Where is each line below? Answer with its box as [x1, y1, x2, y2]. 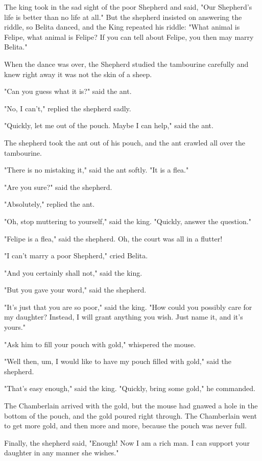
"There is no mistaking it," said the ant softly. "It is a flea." [4, 164, 189, 175]
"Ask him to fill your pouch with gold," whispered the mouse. [4, 338, 196, 349]
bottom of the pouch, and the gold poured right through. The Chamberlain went [4, 410, 257, 421]
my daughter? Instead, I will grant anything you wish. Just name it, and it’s [4, 311, 243, 322]
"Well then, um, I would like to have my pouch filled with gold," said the [4, 356, 231, 367]
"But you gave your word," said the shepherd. [4, 284, 147, 295]
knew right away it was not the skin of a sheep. [4, 68, 152, 79]
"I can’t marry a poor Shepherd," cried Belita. [4, 250, 148, 261]
